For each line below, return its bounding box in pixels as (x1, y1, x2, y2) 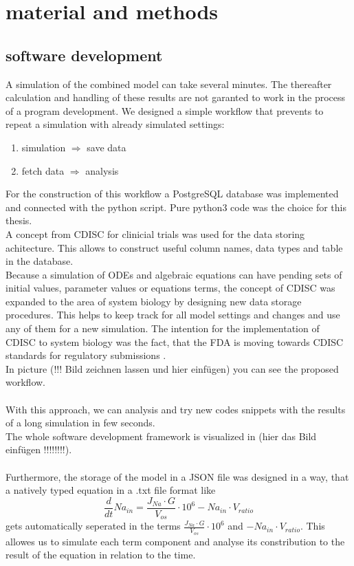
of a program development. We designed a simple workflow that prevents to (5, 103, 324, 118)
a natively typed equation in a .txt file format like (5, 483, 216, 497)
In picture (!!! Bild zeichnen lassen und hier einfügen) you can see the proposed (5, 361, 339, 375)
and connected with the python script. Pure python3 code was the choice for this (5, 199, 346, 214)
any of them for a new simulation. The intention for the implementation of (5, 321, 320, 336)
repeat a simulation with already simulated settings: (5, 117, 225, 131)
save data (87, 140, 126, 154)
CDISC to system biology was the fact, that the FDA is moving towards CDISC (5, 334, 344, 349)
